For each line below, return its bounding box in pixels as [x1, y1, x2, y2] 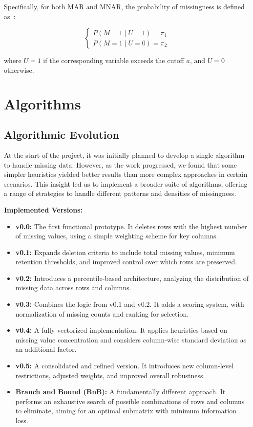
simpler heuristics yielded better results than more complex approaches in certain [4, 169, 248, 179]
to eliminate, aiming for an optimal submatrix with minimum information [15, 406, 236, 416]
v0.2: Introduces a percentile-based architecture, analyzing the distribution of [15, 273, 249, 283]
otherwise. [4, 64, 34, 75]
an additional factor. [15, 344, 77, 354]
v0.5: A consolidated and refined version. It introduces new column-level [15, 361, 233, 371]
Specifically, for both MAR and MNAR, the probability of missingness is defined [4, 1, 245, 11]
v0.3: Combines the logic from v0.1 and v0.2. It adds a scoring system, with [15, 299, 244, 309]
